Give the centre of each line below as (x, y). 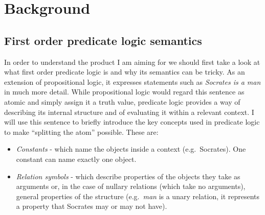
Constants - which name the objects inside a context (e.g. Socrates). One (131, 149)
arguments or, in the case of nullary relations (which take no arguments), (131, 186)
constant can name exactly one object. (76, 159)
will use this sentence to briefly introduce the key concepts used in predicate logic (132, 122)
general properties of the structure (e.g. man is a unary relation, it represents (138, 196)
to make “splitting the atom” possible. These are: (81, 132)
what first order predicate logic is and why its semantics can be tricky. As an (125, 72)
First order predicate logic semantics (103, 40)
